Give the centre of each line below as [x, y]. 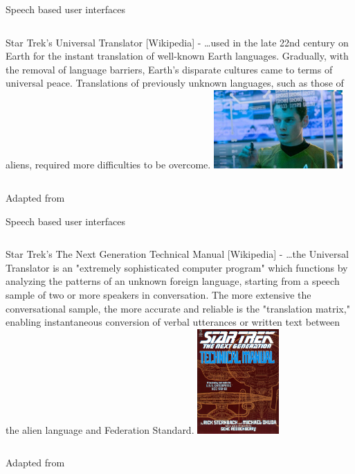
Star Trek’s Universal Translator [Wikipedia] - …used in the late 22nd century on [177, 42]
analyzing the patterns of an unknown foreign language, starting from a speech [173, 281]
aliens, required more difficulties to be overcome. [108, 165]
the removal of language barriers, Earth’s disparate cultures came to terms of [169, 69]
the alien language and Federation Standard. [100, 429]
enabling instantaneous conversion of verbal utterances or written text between [173, 322]
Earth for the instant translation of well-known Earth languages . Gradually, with [177, 56]
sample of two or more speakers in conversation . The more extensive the [158, 294]
